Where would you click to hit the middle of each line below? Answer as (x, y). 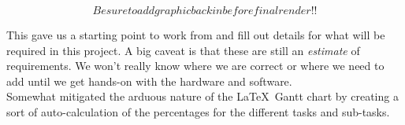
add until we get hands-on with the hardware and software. (149, 81)
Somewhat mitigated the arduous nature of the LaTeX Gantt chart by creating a (202, 96)
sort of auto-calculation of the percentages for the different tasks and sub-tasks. (198, 111)
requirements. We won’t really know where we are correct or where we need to (195, 66)
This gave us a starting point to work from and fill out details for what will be (196, 35)
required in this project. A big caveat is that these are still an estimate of (183, 50)
